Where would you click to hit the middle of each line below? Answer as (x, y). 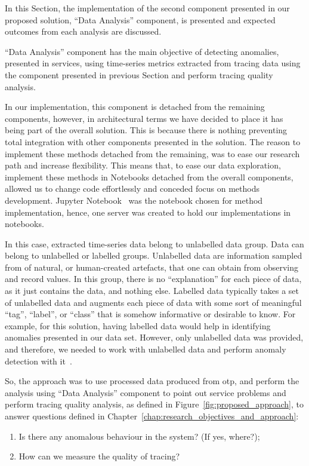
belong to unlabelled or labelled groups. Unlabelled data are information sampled (154, 255)
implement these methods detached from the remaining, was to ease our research (152, 153)
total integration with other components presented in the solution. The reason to (153, 141)
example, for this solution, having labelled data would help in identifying (138, 325)
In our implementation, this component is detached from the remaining (135, 107)
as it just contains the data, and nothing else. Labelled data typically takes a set (152, 291)
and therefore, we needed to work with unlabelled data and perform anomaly (146, 349)
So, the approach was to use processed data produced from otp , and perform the (152, 381)
